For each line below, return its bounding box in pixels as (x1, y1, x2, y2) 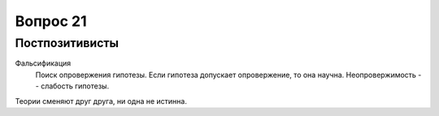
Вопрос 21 (15, 12, 87, 30)
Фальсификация (15, 58, 72, 68)
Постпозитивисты (15, 36, 120, 50)
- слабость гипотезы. (35, 81, 110, 91)
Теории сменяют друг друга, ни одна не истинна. (15, 96, 187, 105)
